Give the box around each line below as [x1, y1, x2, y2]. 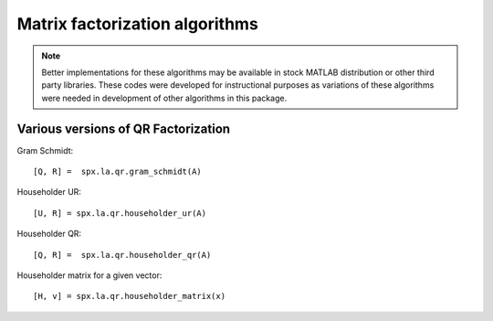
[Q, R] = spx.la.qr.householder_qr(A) [33, 250, 212, 260]
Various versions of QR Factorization [16, 121, 231, 136]
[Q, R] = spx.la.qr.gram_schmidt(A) [33, 166, 203, 177]
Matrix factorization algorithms [16, 14, 259, 34]
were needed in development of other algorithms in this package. [41, 92, 288, 103]
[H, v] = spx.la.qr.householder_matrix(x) [33, 291, 226, 302]
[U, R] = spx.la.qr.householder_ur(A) [33, 208, 207, 219]
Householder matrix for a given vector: [16, 270, 163, 281]
